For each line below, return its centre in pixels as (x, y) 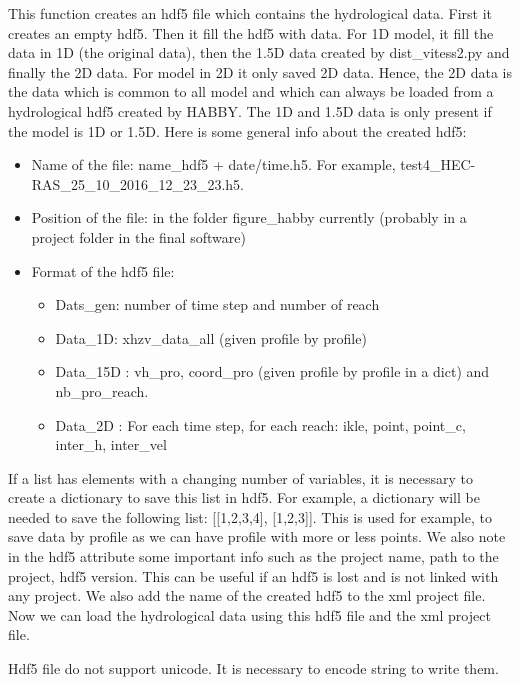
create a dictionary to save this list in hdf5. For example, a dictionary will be (244, 497)
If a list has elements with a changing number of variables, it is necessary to (240, 477)
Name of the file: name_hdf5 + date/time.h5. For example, (213, 164)
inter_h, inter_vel (111, 444)
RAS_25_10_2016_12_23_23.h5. (137, 183)
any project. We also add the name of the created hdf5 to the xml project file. (247, 595)
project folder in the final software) (138, 236)
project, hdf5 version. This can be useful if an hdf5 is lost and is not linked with (253, 575)
